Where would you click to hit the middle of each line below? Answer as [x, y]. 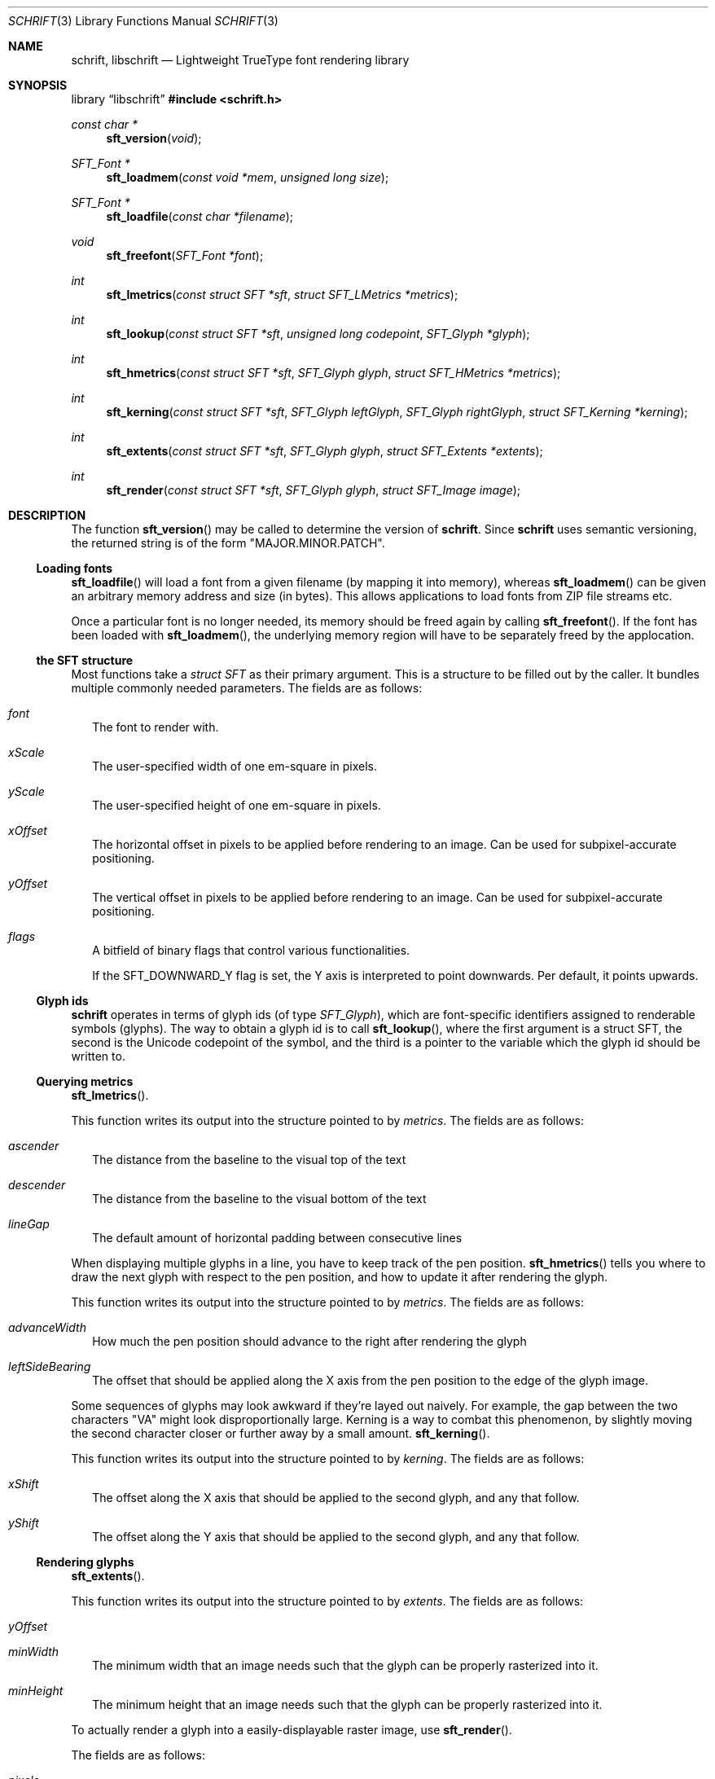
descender [37, 1185]
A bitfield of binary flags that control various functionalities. [251, 950]
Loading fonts [75, 568]
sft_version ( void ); [154, 138]
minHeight [36, 1691]
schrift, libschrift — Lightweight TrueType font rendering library [240, 60]
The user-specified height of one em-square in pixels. [237, 805]
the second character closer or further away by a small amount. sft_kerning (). [281, 1433]
